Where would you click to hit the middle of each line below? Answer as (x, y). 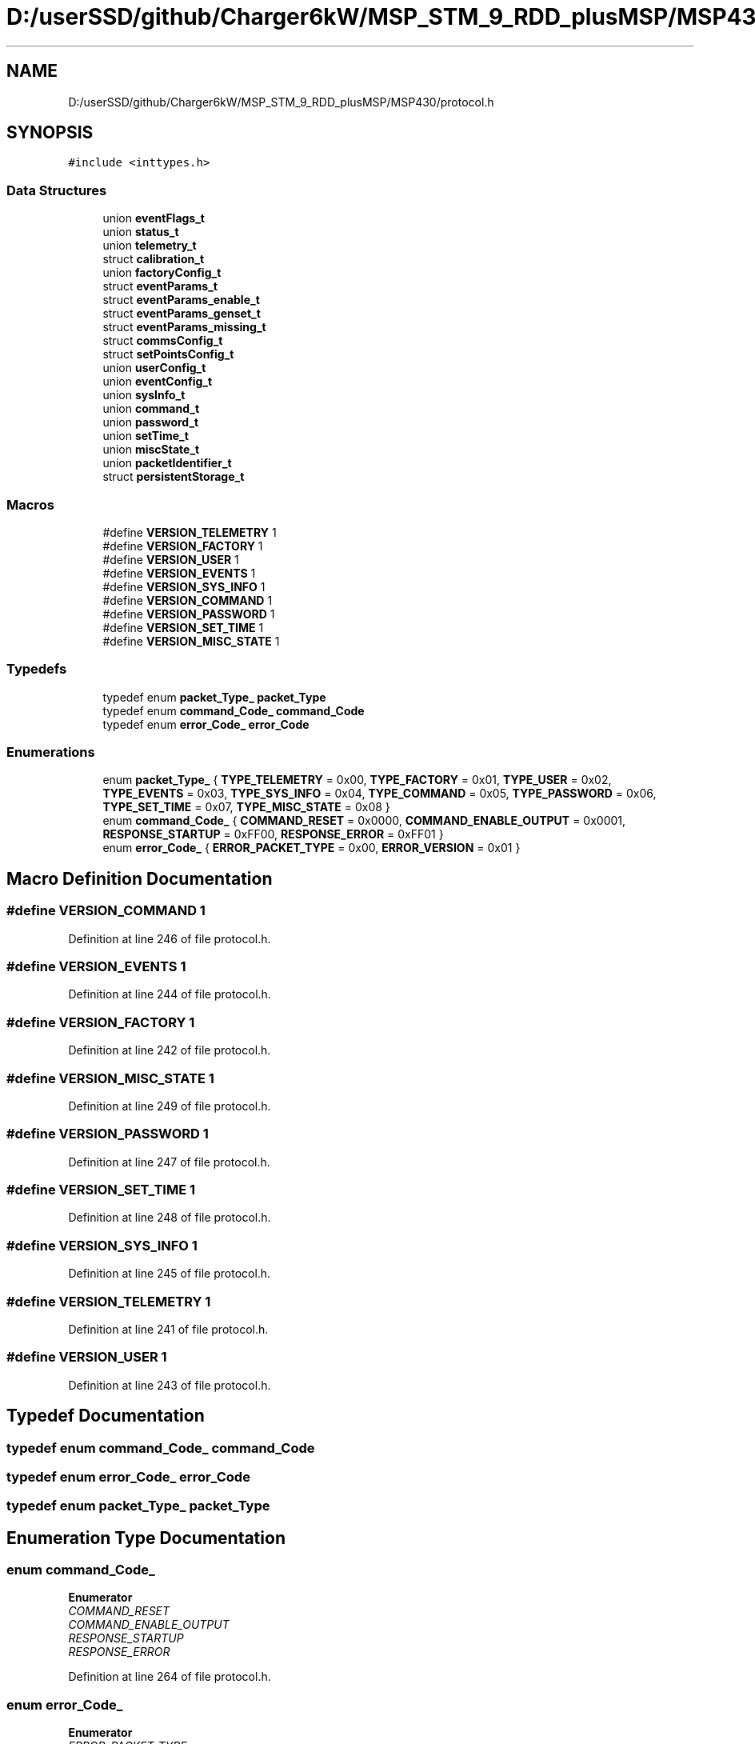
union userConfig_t (154, 368)
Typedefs (37, 669)
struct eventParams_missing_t (184, 327)
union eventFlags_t (154, 218)
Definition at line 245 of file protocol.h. (170, 1274)
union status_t (141, 232)
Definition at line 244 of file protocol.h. (170, 994)
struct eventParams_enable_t (181, 300)
